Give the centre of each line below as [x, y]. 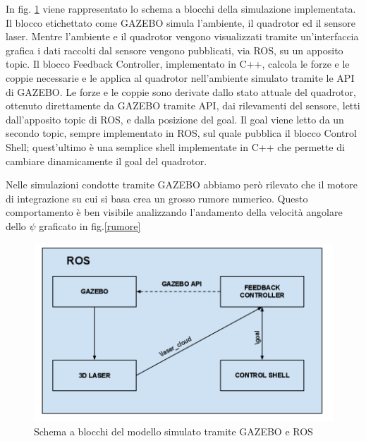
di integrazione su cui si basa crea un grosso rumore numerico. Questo [157, 198]
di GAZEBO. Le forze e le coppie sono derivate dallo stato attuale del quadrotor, [181, 91]
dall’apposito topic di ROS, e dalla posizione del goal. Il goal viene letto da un [175, 119]
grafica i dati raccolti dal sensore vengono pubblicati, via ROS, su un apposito [175, 50]
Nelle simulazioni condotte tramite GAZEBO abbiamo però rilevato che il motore [182, 185]
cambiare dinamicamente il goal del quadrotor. [106, 161]
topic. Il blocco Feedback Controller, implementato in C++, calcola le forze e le [178, 64]
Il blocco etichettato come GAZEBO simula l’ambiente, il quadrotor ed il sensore [181, 22]
